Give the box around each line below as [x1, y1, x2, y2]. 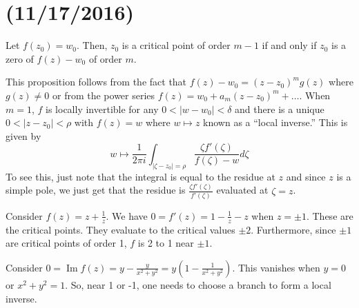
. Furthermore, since [251, 222, 336, 236]
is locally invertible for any [46, 101, 159, 116]
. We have [106, 208, 148, 223]
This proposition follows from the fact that [6, 74, 187, 89]
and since [286, 169, 326, 183]
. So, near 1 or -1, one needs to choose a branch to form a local [65, 277, 331, 291]
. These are [306, 208, 353, 223]
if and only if [262, 38, 317, 52]
